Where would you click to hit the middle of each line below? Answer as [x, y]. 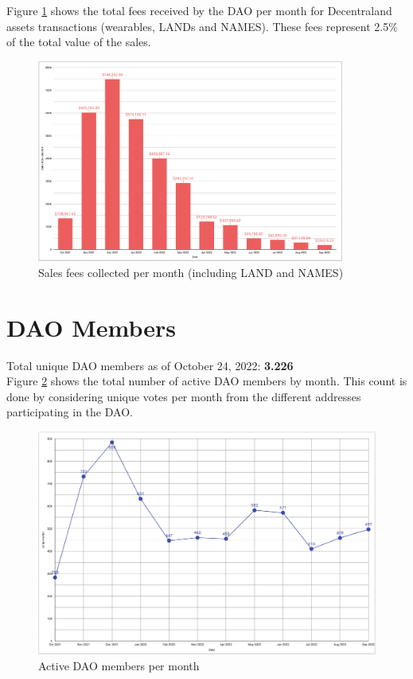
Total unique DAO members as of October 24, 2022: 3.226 [150, 365]
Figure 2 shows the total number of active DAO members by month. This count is [207, 381]
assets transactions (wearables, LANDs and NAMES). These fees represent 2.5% [202, 26]
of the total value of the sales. [79, 42]
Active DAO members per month [119, 665]
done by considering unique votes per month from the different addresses [184, 396]
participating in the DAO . [70, 412]
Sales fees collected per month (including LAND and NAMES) [191, 272]
